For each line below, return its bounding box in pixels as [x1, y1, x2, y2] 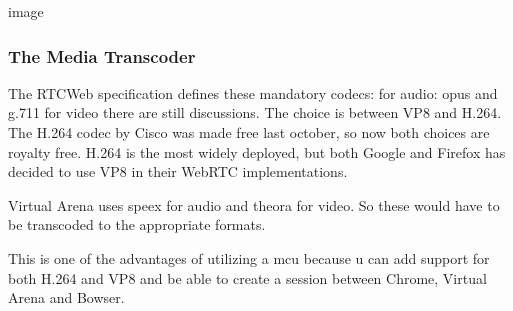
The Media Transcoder [8, 43, 196, 68]
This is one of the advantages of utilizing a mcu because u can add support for [8, 247, 490, 268]
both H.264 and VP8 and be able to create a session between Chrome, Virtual [8, 267, 487, 288]
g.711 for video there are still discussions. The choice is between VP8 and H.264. [8, 102, 502, 123]
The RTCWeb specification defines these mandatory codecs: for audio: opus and [8, 82, 498, 103]
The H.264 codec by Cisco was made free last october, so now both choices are [8, 122, 490, 142]
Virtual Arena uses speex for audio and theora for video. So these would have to [8, 194, 500, 215]
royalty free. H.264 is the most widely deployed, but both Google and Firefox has [8, 141, 506, 162]
